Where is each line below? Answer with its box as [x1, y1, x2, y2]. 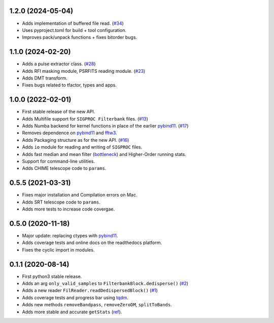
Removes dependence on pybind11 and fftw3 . [22, 130, 117, 136]
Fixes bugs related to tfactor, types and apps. [22, 82, 117, 88]
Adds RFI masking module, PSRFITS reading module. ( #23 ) [22, 68, 146, 74]
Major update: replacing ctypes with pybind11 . [22, 233, 118, 238]
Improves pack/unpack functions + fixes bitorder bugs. [22, 34, 137, 41]
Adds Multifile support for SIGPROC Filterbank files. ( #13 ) [22, 115, 148, 122]
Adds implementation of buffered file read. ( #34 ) [22, 20, 124, 26]
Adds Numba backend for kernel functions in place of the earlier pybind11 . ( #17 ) [22, 123, 189, 129]
